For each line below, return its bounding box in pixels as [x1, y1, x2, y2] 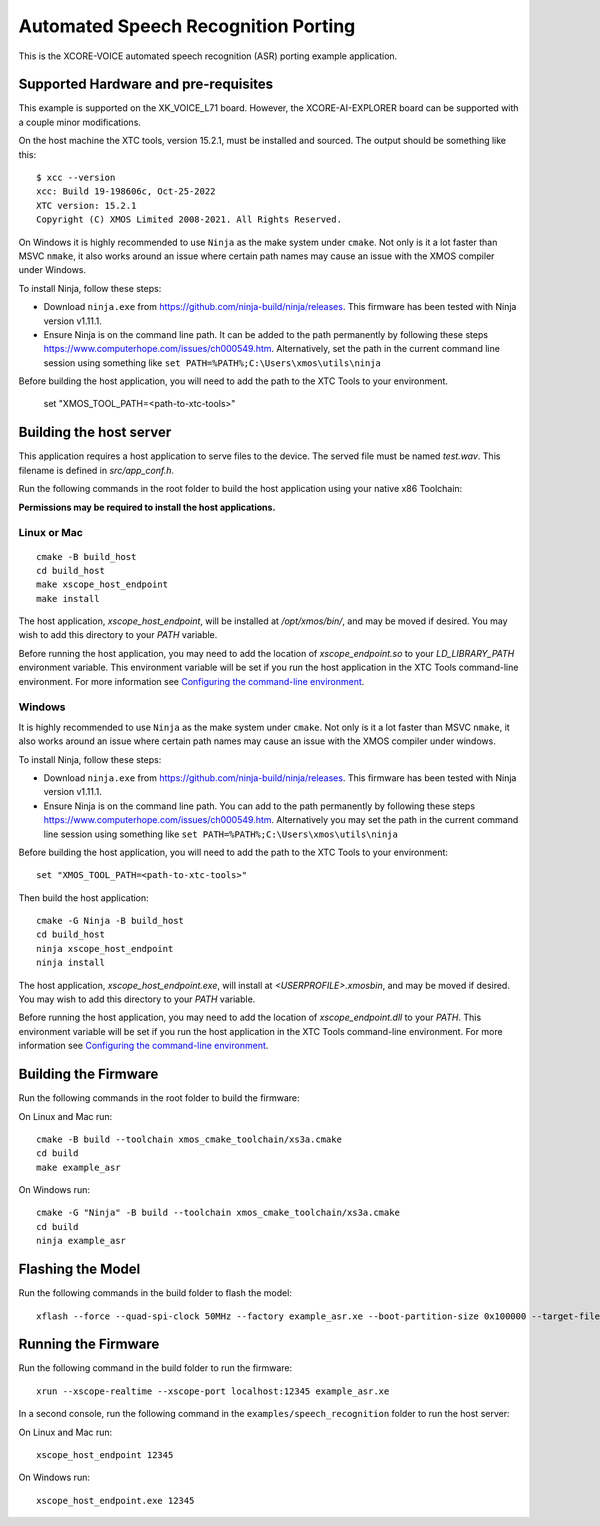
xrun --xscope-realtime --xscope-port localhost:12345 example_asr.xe [36, 1385, 390, 1397]
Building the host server [18, 424, 172, 441]
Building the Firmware [18, 1066, 159, 1083]
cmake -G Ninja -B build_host [36, 915, 185, 927]
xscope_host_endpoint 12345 [36, 1450, 174, 1460]
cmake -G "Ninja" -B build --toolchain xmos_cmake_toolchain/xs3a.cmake [36, 1207, 400, 1219]
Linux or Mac [18, 526, 84, 540]
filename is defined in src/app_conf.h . [18, 464, 175, 476]
